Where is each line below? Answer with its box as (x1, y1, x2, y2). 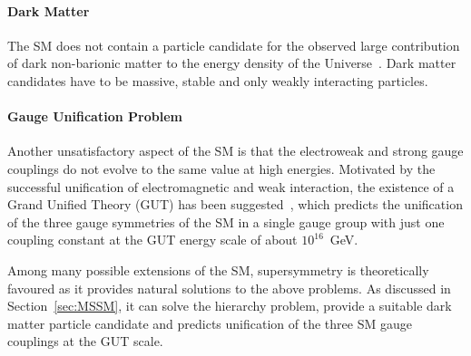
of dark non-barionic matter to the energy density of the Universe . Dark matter (7, 53, 456, 72)
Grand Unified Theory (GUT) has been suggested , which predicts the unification (7, 195, 463, 214)
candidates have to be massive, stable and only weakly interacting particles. (7, 71, 428, 90)
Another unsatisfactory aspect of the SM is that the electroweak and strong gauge (7, 141, 464, 160)
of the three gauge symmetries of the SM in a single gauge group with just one (7, 212, 445, 231)
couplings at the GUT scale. (7, 332, 163, 351)
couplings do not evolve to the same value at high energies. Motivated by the (7, 159, 436, 178)
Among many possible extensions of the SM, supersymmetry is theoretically (7, 260, 429, 279)
